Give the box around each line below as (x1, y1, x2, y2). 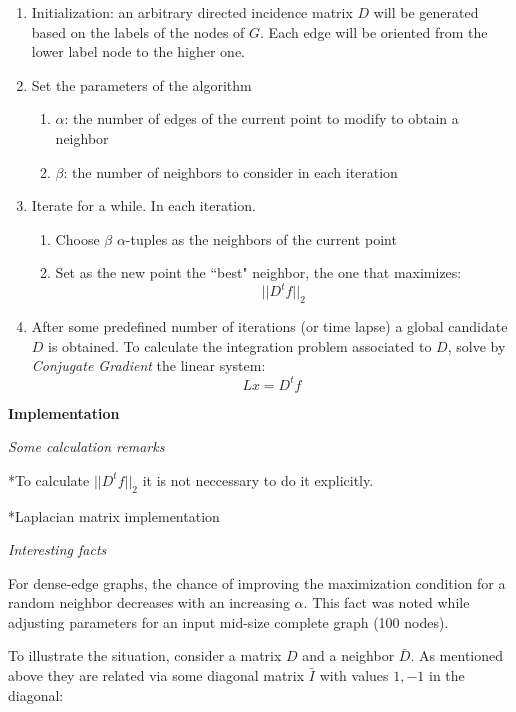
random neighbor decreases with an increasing (8, 592, 290, 613)
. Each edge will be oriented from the (260, 21, 488, 42)
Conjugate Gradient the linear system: (31, 355, 266, 376)
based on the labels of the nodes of (31, 21, 245, 42)
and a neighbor (302, 645, 395, 666)
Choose (55, 228, 100, 249)
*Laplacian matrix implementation (8, 505, 220, 526)
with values (319, 665, 389, 686)
